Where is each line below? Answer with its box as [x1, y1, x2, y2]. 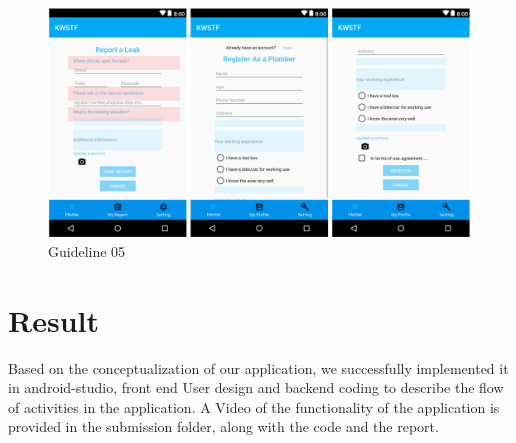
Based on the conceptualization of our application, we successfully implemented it [8, 357, 509, 378]
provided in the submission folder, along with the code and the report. [8, 416, 439, 437]
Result [8, 299, 99, 340]
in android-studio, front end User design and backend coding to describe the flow [8, 377, 504, 398]
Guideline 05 [48, 240, 126, 261]
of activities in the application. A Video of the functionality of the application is [8, 396, 500, 417]
